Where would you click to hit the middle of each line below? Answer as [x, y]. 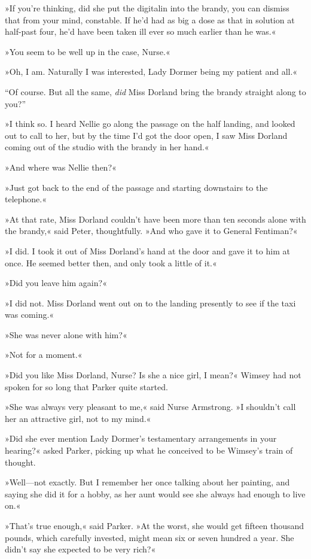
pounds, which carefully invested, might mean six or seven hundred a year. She [150, 537]
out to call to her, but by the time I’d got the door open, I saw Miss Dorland [146, 135]
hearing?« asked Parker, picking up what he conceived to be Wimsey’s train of [149, 450]
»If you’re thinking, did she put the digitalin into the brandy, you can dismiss [147, 8]
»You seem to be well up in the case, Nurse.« [88, 51]
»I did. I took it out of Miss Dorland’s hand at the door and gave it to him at [147, 250]
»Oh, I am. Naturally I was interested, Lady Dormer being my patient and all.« [151, 72]
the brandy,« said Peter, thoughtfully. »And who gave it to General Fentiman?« [151, 231]
